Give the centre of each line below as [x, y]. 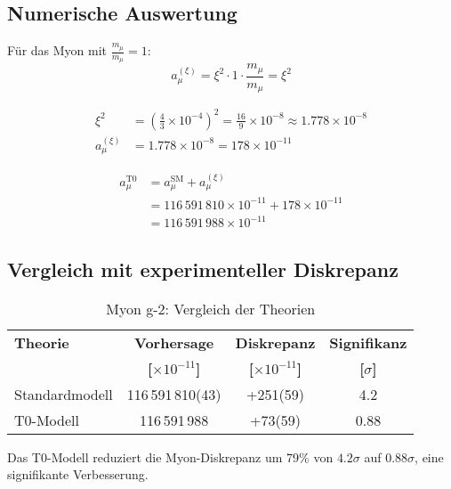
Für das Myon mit [57, 50]
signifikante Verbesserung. [78, 474]
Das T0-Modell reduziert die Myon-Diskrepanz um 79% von [170, 456]
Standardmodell [64, 394]
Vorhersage [174, 342]
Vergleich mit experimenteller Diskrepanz [203, 269]
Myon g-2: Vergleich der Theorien [211, 308]
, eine [429, 456]
